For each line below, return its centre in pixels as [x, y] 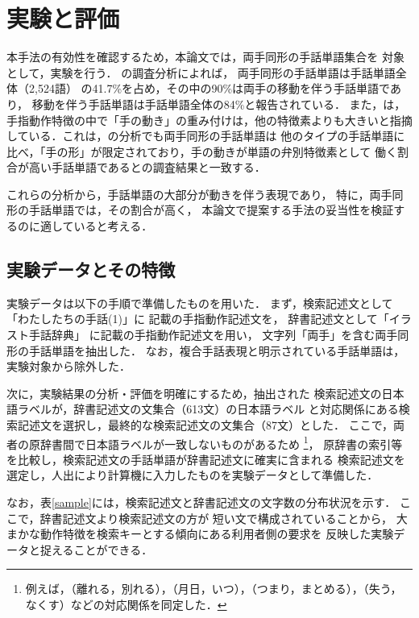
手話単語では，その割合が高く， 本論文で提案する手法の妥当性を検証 [211, 210]
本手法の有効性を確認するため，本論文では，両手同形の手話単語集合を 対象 [205, 57]
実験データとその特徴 [91, 270]
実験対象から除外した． [68, 366]
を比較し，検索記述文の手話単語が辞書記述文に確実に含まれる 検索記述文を [206, 459]
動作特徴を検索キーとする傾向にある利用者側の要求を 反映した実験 [217, 534]
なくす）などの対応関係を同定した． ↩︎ [126, 605]
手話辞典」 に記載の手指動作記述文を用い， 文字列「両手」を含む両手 [213, 335]
